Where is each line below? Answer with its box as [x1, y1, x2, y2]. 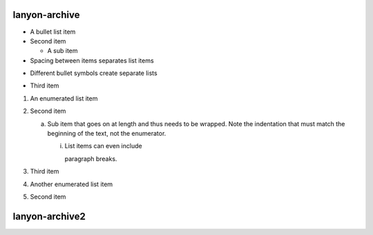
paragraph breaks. [64, 154, 117, 163]
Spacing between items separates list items [30, 56, 155, 65]
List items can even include [64, 142, 142, 150]
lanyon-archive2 [12, 210, 86, 222]
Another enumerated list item [30, 180, 113, 188]
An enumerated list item [30, 94, 98, 103]
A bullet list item [30, 28, 76, 36]
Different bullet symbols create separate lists [30, 69, 158, 77]
